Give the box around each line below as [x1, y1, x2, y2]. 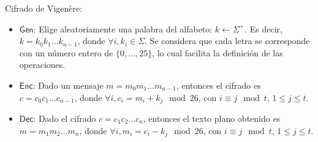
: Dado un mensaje [32, 78, 104, 91]
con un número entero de [19, 46, 113, 59]
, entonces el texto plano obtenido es [143, 112, 281, 125]
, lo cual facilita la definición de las [152, 46, 283, 59]
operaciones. [19, 58, 66, 71]
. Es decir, [244, 22, 282, 35]
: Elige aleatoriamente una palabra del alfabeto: [33, 22, 213, 35]
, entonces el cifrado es [176, 78, 261, 91]
